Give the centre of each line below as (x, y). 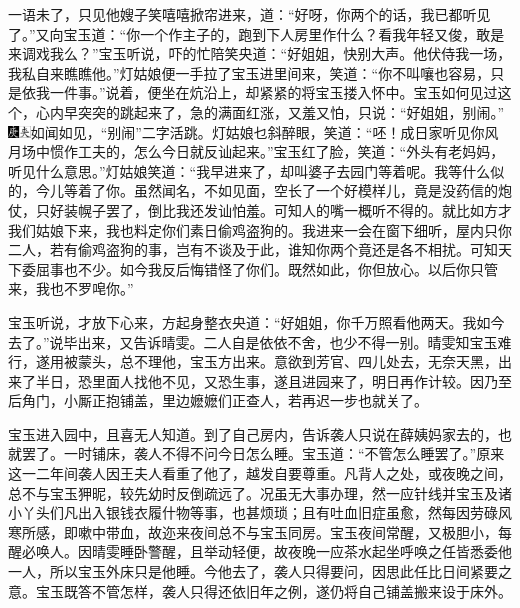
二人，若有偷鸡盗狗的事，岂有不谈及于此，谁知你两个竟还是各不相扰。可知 (253, 249)
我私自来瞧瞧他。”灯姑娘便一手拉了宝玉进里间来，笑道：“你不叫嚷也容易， (249, 72)
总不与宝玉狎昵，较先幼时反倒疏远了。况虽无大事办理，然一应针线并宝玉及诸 (260, 492)
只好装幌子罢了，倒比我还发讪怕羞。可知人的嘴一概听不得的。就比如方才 (273, 209)
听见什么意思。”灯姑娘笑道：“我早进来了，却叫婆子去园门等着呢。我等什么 (249, 170)
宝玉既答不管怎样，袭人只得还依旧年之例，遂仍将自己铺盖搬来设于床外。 (273, 590)
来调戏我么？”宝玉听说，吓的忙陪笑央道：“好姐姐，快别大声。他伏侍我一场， (260, 53)
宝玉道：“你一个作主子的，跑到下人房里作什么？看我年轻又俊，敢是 (284, 33)
